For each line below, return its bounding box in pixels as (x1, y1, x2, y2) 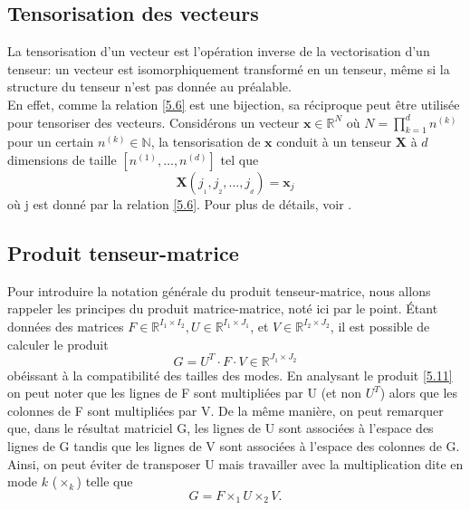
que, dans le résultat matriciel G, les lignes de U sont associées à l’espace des (7, 419, 434, 438)
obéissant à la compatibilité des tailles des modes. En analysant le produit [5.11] (7, 365, 453, 384)
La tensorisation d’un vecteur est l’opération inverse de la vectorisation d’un (7, 42, 430, 61)
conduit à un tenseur (276, 132, 392, 151)
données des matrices (7, 316, 124, 335)
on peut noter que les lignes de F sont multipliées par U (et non (7, 383, 362, 402)
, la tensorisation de (150, 132, 261, 151)
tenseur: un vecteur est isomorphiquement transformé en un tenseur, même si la (7, 59, 450, 78)
